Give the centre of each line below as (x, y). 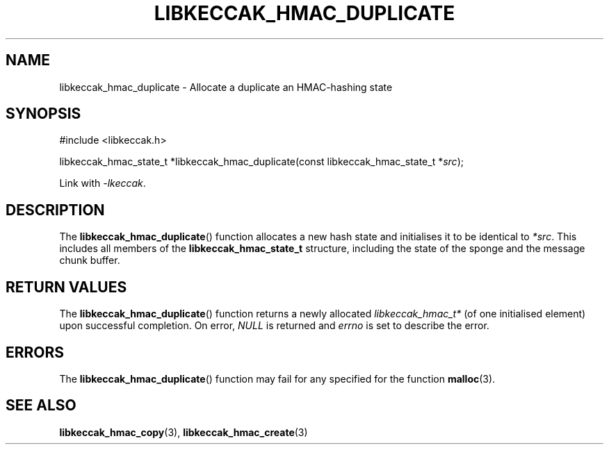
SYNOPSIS (43, 114)
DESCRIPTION (55, 210)
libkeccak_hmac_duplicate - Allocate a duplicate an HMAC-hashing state (226, 87)
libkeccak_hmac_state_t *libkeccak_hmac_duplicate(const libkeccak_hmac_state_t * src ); (261, 162)
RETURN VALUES (66, 287)
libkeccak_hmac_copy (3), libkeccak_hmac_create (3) (184, 432)
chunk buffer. (90, 260)
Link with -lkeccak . (103, 183)
